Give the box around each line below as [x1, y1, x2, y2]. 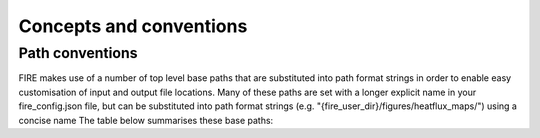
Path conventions [18, 44, 138, 62]
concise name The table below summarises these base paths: [18, 114, 274, 126]
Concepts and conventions [18, 15, 248, 37]
